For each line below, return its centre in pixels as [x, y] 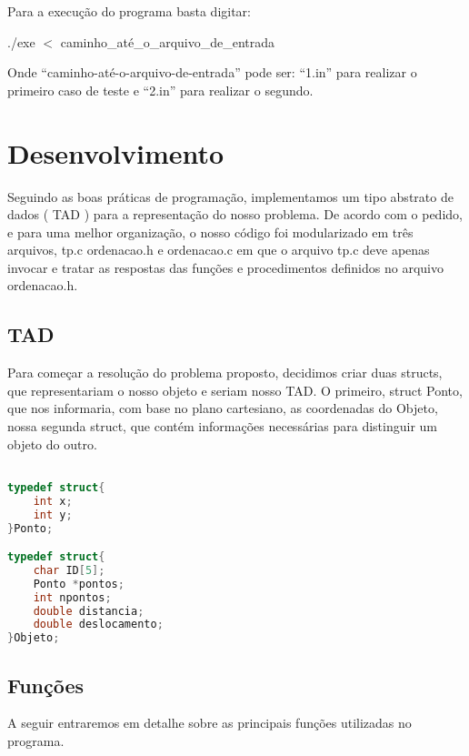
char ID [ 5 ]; [69, 570]
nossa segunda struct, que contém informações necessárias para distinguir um [222, 426]
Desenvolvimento [116, 152]
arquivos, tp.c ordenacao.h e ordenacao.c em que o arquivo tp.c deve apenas [219, 250]
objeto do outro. [52, 444]
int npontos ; [72, 597]
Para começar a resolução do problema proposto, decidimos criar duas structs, [225, 373]
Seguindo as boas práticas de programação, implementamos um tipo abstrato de [230, 196]
